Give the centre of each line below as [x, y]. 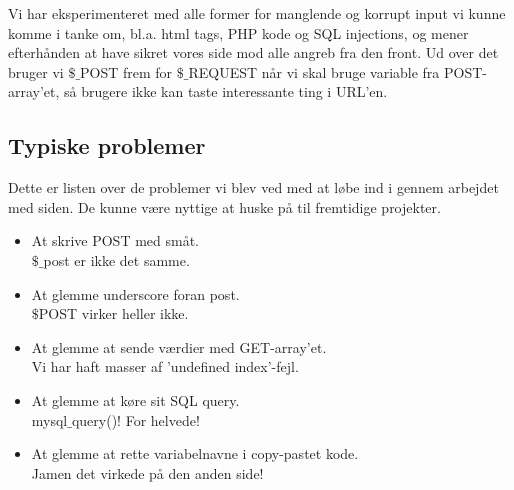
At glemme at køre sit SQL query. [135, 399]
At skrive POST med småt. [115, 240]
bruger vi [36, 71]
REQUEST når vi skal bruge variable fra [314, 71]
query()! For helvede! [135, 419]
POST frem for [126, 71]
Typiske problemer [107, 145]
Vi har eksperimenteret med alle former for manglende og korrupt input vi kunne [257, 13]
